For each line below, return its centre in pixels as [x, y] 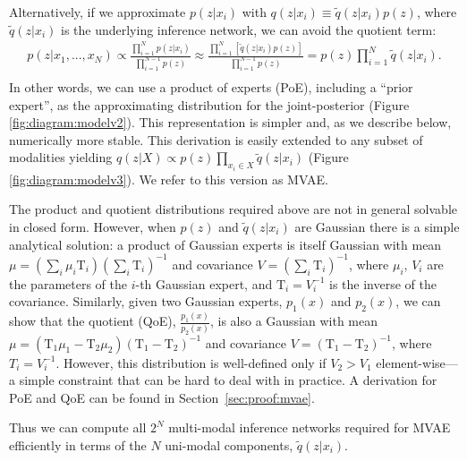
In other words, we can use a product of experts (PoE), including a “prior [211, 87]
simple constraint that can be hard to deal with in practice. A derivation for [228, 380]
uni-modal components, [229, 444]
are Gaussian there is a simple [377, 227]
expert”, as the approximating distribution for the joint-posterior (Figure [209, 104]
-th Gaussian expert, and [204, 283]
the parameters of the [68, 283]
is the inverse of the [382, 283]
